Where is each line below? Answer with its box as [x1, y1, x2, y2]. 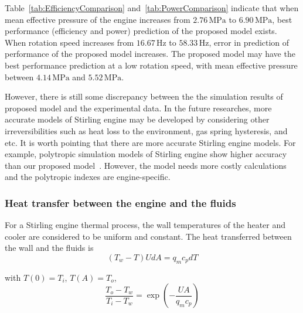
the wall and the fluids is [5, 241, 94, 254]
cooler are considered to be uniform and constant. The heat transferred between [5, 230, 292, 242]
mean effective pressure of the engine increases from [5, 13, 190, 25]
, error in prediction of [209, 36, 290, 48]
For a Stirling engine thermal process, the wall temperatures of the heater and [5, 219, 286, 231]
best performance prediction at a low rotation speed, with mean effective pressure [5, 59, 298, 71]
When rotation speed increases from [5, 36, 134, 48]
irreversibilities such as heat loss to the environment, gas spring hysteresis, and [5, 124, 288, 137]
